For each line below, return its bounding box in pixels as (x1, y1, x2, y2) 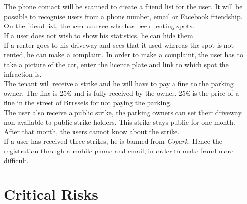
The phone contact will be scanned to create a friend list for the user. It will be (4, 1, 243, 11)
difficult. (4, 155, 29, 165)
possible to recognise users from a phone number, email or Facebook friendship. (4, 11, 243, 21)
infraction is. (4, 69, 42, 79)
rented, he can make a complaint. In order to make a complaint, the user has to (4, 49, 243, 59)
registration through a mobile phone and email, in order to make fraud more (4, 145, 234, 155)
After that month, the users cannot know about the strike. (4, 126, 180, 136)
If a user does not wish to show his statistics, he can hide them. (4, 30, 195, 40)
